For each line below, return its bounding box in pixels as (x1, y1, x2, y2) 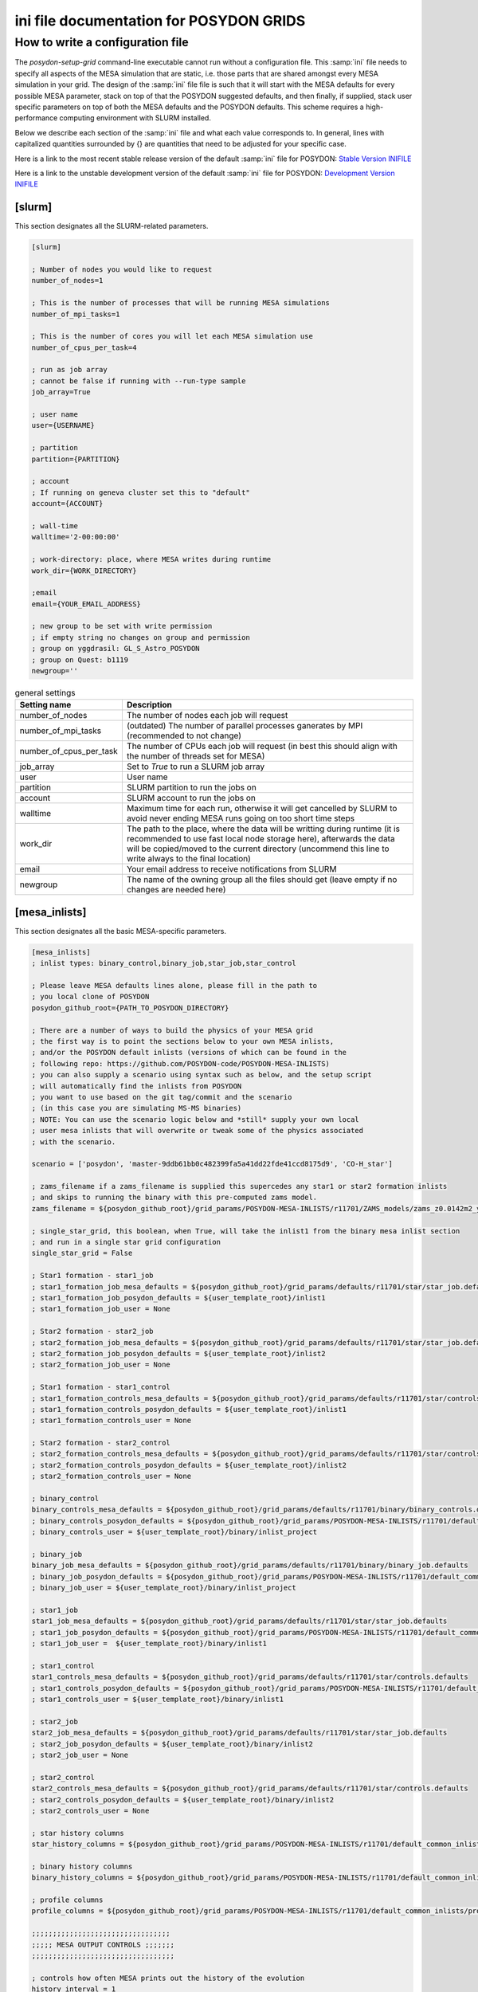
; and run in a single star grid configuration (31, 1237, 221, 1247)
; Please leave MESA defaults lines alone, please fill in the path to (31, 981, 318, 990)
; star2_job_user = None (31, 1751, 129, 1760)
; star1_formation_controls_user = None (31, 1416, 191, 1425)
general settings (14, 688, 76, 699)
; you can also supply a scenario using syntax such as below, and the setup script (31, 1070, 372, 1080)
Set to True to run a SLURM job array (126, 761, 265, 772)
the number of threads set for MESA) (126, 751, 265, 762)
